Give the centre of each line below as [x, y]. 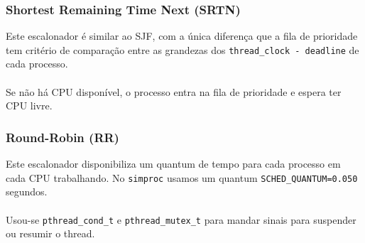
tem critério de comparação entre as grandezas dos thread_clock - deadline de [182, 49]
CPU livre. [29, 106]
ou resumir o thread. [50, 233]
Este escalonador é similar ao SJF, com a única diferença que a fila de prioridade [182, 36]
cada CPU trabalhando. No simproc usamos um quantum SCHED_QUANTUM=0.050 [182, 177]
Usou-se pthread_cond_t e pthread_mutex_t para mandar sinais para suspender [181, 219]
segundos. [27, 191]
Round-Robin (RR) [62, 137]
